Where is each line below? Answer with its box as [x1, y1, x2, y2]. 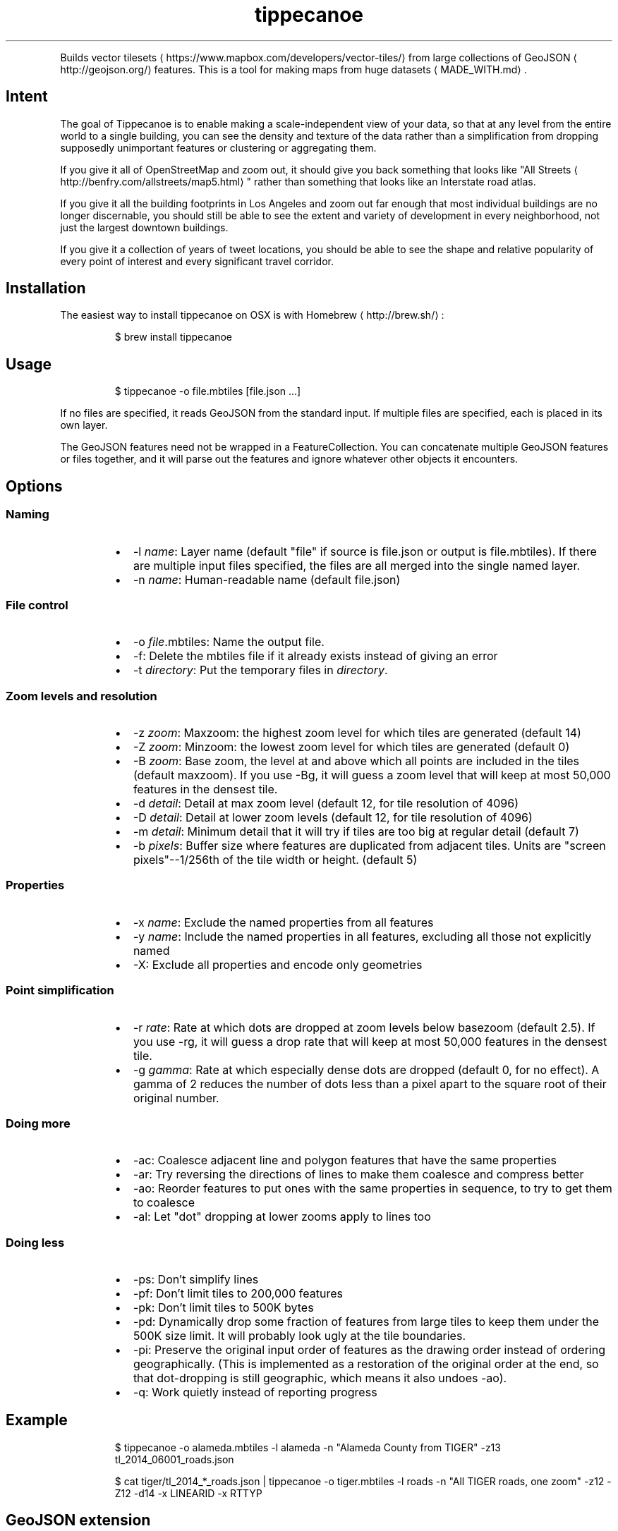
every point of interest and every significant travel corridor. [60, 255, 334, 267]
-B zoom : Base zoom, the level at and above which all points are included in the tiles [133, 754, 580, 768]
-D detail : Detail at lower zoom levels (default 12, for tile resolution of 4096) [133, 810, 533, 824]
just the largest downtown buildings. [60, 221, 229, 233]
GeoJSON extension [6, 1511, 151, 1530]
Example [6, 1411, 68, 1429]
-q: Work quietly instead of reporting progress [133, 1385, 377, 1399]
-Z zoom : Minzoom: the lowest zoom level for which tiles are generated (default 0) [133, 740, 570, 754]
